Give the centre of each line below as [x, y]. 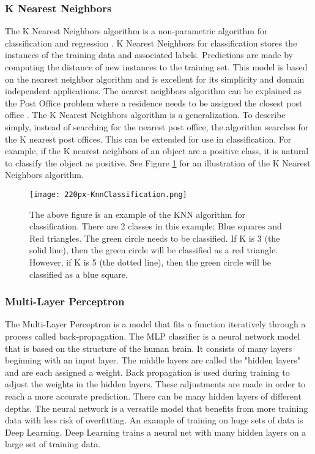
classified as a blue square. [79, 274]
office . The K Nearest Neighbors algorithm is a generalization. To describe [145, 115]
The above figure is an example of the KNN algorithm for [137, 214]
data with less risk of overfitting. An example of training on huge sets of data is [154, 420]
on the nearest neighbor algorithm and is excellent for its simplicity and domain [155, 79]
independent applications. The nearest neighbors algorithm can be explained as [154, 91]
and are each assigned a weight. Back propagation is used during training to [147, 372]
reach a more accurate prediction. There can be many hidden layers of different [153, 396]
